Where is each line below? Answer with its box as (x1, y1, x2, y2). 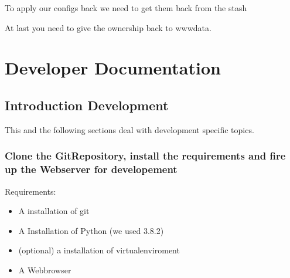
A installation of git (18, 205, 90, 217)
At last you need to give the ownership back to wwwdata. (5, 21, 211, 33)
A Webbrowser (18, 263, 71, 276)
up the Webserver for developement (5, 162, 178, 177)
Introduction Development (5, 96, 169, 114)
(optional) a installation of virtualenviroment (18, 244, 180, 256)
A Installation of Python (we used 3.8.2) (18, 224, 164, 236)
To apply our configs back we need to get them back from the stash (5, 2, 247, 13)
